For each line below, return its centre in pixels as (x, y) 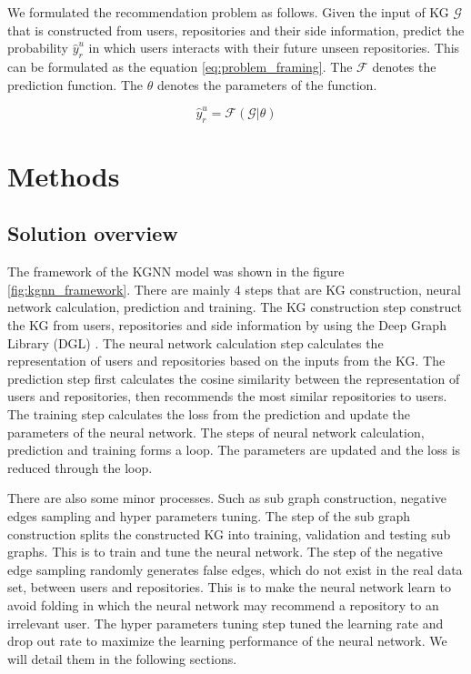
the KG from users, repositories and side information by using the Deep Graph (227, 325)
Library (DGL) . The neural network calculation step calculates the (195, 342)
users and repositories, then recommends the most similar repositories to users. (227, 396)
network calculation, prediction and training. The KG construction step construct (235, 307)
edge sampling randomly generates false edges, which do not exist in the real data (235, 569)
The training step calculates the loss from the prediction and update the (209, 414)
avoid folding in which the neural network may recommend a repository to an (223, 604)
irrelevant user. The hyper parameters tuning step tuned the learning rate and (225, 623)
